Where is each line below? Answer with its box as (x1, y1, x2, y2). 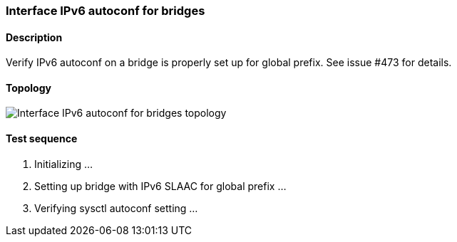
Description (6, 31, 63, 43)
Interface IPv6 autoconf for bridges (6, 4, 205, 18)
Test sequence (6, 132, 78, 145)
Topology (6, 81, 51, 94)
